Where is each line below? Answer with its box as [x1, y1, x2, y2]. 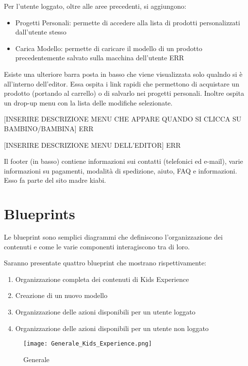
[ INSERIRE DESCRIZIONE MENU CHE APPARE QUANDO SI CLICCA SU [4, 114, 242, 124]
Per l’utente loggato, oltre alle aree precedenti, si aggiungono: [4, 1, 186, 11]
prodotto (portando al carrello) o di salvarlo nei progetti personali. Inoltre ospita [4, 88, 244, 98]
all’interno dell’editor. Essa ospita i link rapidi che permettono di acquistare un [4, 78, 239, 88]
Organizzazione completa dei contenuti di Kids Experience [15, 274, 189, 284]
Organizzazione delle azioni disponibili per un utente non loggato [15, 323, 209, 333]
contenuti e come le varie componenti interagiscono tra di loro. [4, 241, 190, 251]
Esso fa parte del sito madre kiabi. [4, 175, 106, 185]
